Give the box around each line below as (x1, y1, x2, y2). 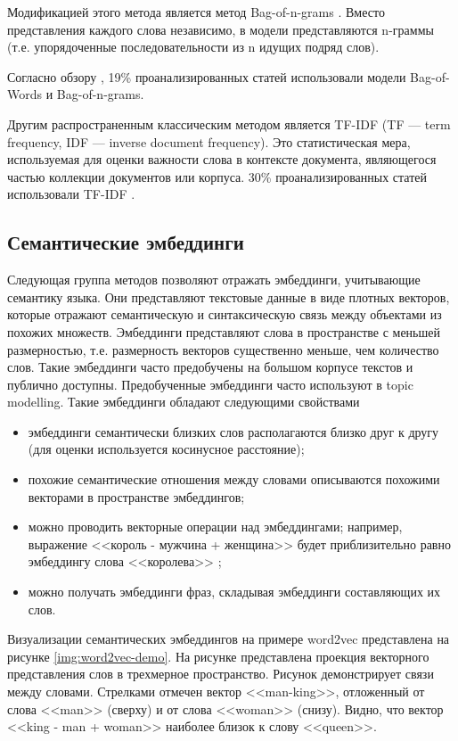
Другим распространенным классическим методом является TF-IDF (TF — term (7, 114, 451, 133)
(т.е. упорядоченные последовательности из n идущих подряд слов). (7, 37, 380, 56)
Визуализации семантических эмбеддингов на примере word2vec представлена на (7, 630, 450, 648)
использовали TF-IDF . (7, 185, 135, 203)
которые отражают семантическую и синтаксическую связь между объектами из (7, 305, 442, 324)
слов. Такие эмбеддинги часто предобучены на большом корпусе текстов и (7, 358, 413, 376)
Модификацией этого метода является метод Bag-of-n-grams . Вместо (7, 3, 385, 21)
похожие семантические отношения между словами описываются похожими (28, 470, 440, 489)
